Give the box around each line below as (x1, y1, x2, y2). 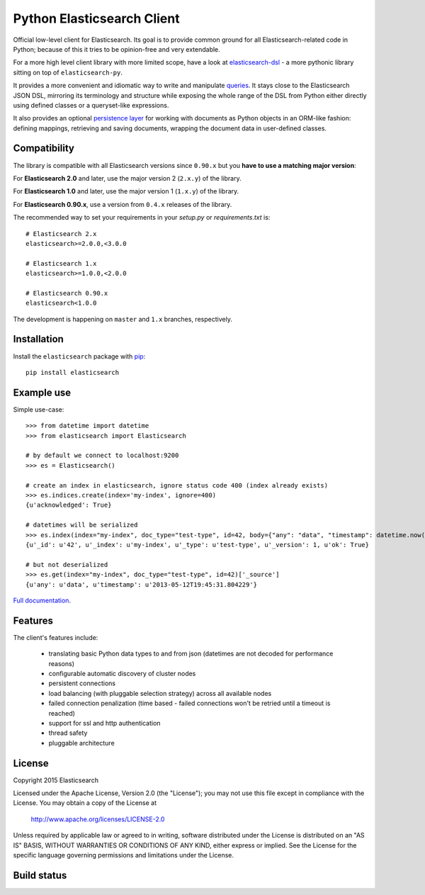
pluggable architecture (48, 738, 115, 747)
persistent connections (48, 679, 116, 687)
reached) (48, 709, 76, 717)
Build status (13, 869, 67, 882)
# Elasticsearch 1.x (25, 259, 97, 267)
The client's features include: (13, 633, 98, 641)
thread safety (48, 728, 88, 737)
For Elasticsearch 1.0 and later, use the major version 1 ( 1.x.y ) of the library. (13, 187, 239, 196)
